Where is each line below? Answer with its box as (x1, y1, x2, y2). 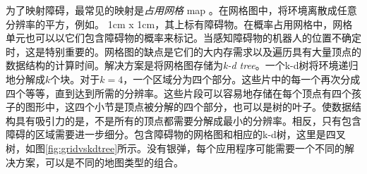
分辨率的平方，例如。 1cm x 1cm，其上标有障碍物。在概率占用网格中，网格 (6, 16, 353, 31)
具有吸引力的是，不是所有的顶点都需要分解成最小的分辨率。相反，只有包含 (15, 113, 361, 128)
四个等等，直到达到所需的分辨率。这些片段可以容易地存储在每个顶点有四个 (6, 85, 351, 100)
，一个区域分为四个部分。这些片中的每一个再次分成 (123, 71, 361, 86)
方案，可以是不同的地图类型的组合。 (15, 154, 183, 169)
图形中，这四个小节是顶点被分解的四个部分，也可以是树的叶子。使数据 (25, 99, 351, 114)
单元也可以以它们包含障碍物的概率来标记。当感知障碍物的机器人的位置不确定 (6, 30, 361, 45)
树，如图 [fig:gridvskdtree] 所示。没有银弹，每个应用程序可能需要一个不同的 (6, 140, 345, 155)
